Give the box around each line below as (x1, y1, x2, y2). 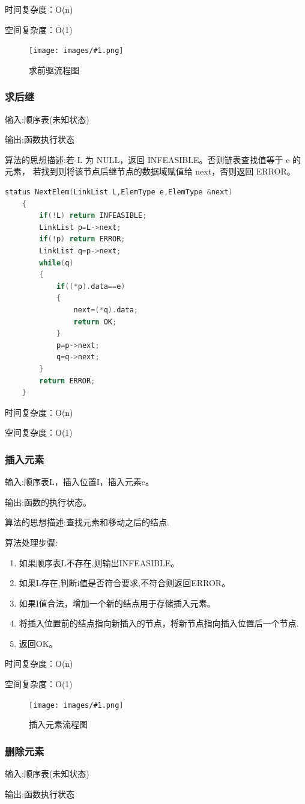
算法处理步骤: (5, 536, 58, 548)
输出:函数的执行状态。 (5, 495, 91, 508)
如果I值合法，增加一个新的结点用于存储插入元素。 (19, 596, 216, 609)
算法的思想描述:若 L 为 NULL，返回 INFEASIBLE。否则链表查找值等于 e (5, 153, 290, 165)
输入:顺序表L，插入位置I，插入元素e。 (5, 475, 154, 488)
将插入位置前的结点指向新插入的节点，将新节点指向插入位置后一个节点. (19, 617, 299, 629)
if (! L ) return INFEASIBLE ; (39, 211, 147, 220)
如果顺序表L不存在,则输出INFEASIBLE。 (19, 556, 180, 569)
